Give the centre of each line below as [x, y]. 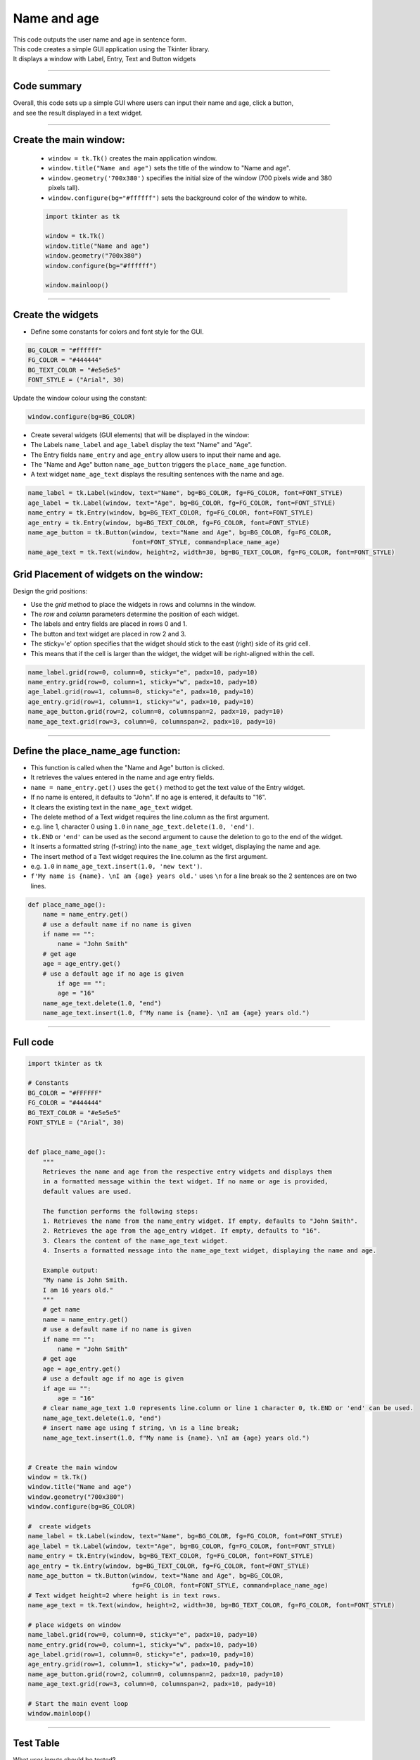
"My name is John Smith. [85, 1280]
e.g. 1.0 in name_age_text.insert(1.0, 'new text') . [116, 866]
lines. [38, 886]
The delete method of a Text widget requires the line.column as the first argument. [150, 817]
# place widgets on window [74, 1625]
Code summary [47, 86]
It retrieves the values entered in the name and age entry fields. [122, 777]
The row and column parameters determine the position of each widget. [135, 614]
